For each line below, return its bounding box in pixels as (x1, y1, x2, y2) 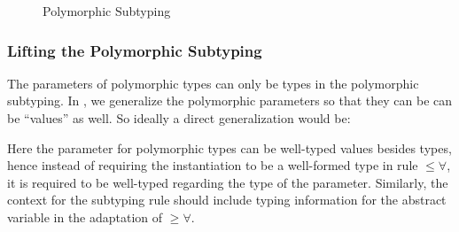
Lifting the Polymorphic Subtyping (7, 39, 262, 61)
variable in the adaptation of (7, 207, 163, 226)
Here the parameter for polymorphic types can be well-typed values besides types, (7, 138, 452, 157)
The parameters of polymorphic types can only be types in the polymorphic (7, 73, 419, 92)
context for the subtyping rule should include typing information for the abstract (7, 190, 447, 209)
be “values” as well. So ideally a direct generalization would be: (7, 109, 351, 127)
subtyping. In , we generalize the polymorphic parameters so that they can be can (7, 91, 453, 110)
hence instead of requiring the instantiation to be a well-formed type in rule (7, 156, 418, 174)
